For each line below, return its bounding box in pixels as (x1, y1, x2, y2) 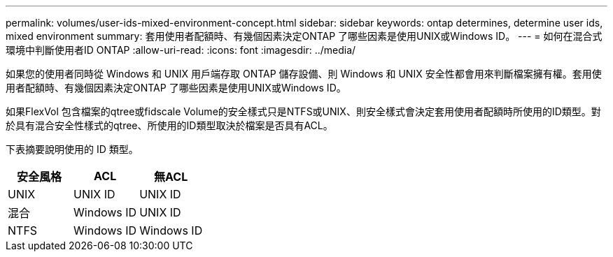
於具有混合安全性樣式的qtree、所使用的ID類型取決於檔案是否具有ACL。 (6, 119, 333, 131)
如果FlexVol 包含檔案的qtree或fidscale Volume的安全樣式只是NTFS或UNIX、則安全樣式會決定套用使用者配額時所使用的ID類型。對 (6, 105, 601, 117)
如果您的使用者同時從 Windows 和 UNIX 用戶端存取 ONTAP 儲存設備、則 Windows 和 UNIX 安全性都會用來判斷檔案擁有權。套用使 (6, 68, 602, 80)
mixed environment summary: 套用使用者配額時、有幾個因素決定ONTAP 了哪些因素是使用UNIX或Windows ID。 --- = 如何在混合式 (6, 30, 603, 42)
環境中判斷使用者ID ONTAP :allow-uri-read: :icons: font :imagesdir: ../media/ (6, 44, 356, 56)
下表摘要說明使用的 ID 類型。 (6, 143, 139, 155)
